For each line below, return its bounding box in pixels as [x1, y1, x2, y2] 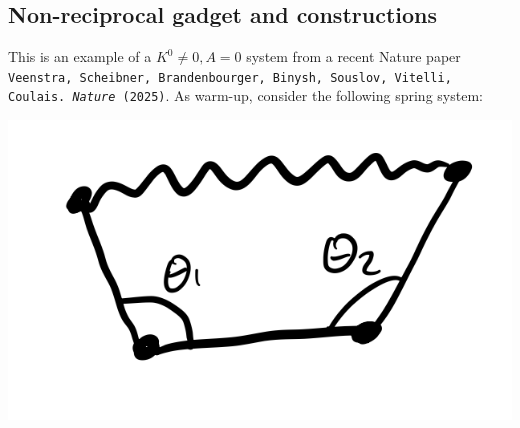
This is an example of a [8, 46, 152, 67]
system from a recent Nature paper [246, 46, 461, 67]
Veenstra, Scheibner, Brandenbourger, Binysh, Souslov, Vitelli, [8, 70, 452, 85]
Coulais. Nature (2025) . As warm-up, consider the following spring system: [8, 85, 483, 106]
